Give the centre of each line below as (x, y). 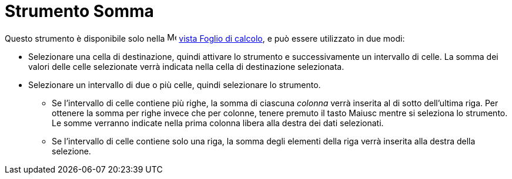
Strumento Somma (79, 11)
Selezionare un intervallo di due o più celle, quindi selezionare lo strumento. (175, 85)
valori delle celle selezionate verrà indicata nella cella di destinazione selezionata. (186, 66)
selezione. (71, 151)
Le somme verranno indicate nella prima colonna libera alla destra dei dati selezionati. (218, 123)
